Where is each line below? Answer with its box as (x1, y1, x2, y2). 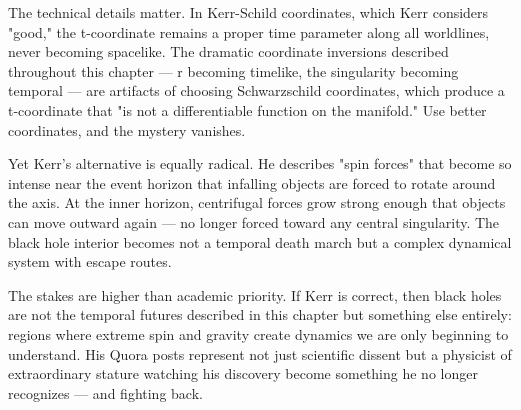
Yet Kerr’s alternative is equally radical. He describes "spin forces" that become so (8, 153, 512, 174)
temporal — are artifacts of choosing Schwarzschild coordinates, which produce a (8, 80, 505, 101)
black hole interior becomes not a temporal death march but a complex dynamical (8, 231, 512, 252)
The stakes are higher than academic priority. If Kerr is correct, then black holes (8, 284, 502, 305)
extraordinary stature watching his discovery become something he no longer (8, 363, 478, 384)
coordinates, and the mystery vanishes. (8, 119, 246, 140)
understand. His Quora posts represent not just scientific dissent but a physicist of (8, 343, 512, 364)
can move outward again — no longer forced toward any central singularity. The (8, 211, 500, 232)
